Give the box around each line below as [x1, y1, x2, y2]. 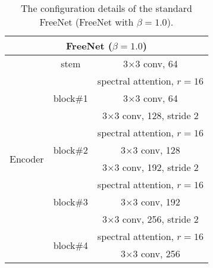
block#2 [53, 143, 88, 157]
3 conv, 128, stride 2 [114, 108, 199, 122]
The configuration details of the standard [21, 1, 192, 15]
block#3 [53, 195, 88, 208]
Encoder [10, 151, 44, 166]
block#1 [53, 91, 88, 105]
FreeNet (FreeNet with [39, 15, 134, 29]
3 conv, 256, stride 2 [114, 212, 199, 226]
